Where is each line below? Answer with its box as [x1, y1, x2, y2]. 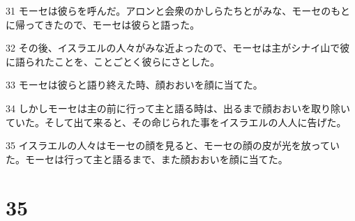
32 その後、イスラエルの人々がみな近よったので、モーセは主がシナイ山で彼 [6, 40, 350, 55]
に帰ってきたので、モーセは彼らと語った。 [6, 17, 200, 31]
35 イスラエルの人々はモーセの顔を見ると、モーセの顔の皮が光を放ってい [6, 138, 340, 153]
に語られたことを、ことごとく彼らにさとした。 [6, 54, 220, 68]
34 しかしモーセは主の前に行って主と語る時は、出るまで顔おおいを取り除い [6, 100, 350, 115]
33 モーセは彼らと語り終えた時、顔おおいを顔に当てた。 [6, 77, 263, 92]
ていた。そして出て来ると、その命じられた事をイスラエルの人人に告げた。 [6, 114, 347, 129]
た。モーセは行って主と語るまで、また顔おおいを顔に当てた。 [6, 151, 288, 166]
